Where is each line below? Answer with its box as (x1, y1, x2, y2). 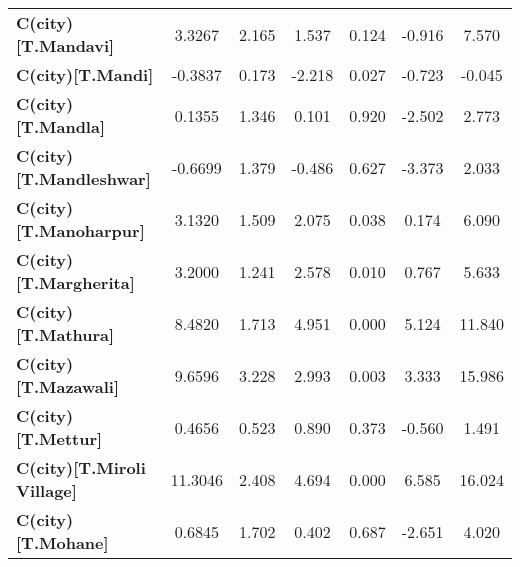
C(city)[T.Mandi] (16, 63, 154, 86)
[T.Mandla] (16, 115, 106, 138)
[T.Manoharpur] (16, 219, 145, 242)
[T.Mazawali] (16, 375, 120, 398)
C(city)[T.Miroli (16, 456, 146, 479)
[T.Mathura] (16, 323, 115, 346)
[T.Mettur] (16, 427, 103, 450)
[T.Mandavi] (16, 34, 115, 57)
